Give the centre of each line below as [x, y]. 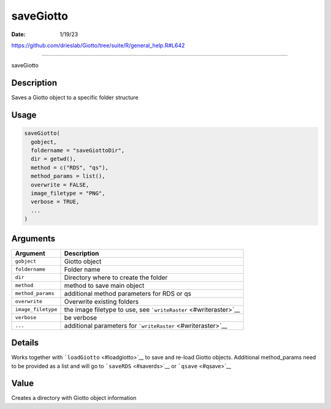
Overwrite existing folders [101, 301]
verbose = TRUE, [55, 202]
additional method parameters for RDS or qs [127, 293]
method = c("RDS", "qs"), [70, 167]
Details [25, 343]
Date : [18, 34]
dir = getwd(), [54, 159]
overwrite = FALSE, [60, 185]
